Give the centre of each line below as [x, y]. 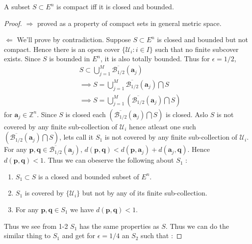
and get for [78, 235]
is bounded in [70, 59]
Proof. [13, 23]
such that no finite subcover [197, 49]
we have [82, 209]
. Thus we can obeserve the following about [109, 160]
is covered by [44, 193]
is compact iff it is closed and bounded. [115, 6]
